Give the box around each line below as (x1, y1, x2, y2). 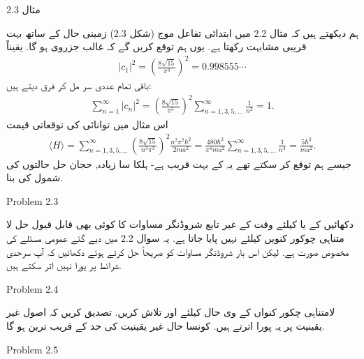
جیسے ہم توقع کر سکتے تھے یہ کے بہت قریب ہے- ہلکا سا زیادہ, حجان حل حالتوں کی (6, 156, 351, 171)
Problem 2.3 (6, 193, 59, 208)
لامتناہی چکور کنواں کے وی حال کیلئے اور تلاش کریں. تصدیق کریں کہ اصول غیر (6, 305, 335, 319)
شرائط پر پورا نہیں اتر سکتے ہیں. (6, 258, 122, 273)
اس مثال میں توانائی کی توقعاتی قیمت (6, 117, 168, 132)
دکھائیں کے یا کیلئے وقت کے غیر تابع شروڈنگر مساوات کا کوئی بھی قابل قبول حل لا (6, 217, 354, 231)
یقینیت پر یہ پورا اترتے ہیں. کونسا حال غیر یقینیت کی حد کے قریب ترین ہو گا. (6, 318, 325, 333)
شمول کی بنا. (6, 170, 64, 185)
